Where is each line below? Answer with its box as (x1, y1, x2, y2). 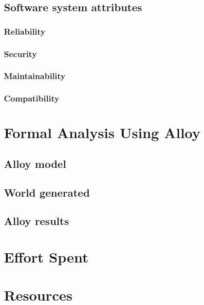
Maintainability (4, 70, 66, 82)
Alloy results (4, 213, 69, 228)
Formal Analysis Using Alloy (4, 122, 201, 142)
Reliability (4, 25, 46, 37)
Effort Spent (4, 247, 89, 267)
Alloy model (4, 156, 66, 171)
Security (4, 47, 37, 60)
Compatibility (4, 92, 59, 104)
